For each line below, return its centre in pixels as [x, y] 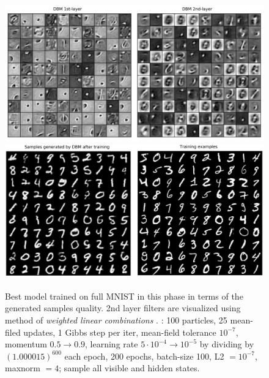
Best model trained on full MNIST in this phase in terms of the [124, 296]
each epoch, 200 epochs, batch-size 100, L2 [144, 356]
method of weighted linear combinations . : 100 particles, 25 [116, 320]
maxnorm [23, 368]
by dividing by [227, 344]
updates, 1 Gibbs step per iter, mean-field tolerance [120, 332]
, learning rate [112, 344]
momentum [26, 344]
